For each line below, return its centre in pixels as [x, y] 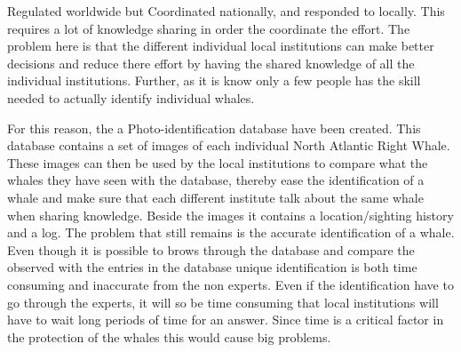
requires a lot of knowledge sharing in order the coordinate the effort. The [209, 28]
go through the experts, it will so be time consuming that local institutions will [223, 302]
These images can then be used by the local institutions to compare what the [218, 162]
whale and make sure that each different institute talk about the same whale [215, 197]
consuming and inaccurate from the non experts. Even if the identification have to [230, 284]
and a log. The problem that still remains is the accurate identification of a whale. [231, 232]
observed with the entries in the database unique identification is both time [212, 267]
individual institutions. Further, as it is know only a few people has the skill [214, 80]
